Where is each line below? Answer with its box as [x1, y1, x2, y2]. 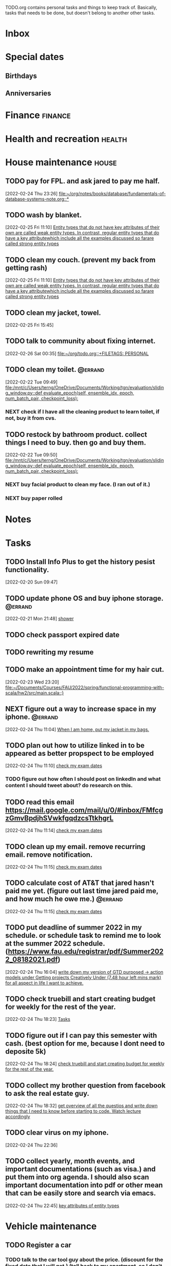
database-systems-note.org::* [5, 196, 69, 202]
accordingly [5, 1114, 31, 1119]
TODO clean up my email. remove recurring [5, 842, 145, 851]
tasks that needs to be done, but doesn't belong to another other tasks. [5, 10, 155, 16]
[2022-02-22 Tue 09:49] [5, 379, 58, 385]
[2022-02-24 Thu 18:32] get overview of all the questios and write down [5, 1102, 158, 1109]
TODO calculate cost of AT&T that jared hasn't [5, 879, 155, 888]
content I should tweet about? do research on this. [5, 782, 133, 789]
